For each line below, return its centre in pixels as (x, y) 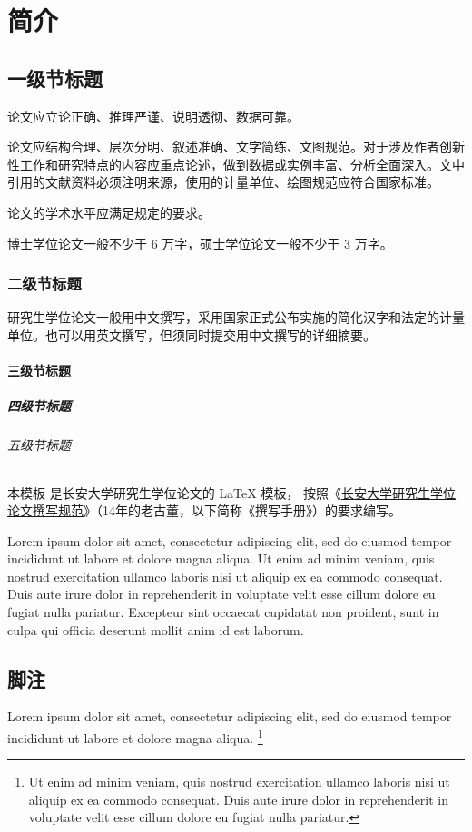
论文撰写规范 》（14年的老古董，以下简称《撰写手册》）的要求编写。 (204, 510)
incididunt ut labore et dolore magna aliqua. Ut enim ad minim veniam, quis (221, 558)
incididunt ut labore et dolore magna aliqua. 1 (135, 736)
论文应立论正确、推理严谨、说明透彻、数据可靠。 (153, 116)
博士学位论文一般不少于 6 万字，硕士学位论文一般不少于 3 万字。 (200, 243)
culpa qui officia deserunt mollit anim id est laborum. (156, 629)
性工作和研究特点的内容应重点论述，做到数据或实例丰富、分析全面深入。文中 (236, 164)
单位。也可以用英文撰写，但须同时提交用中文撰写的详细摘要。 (192, 334)
